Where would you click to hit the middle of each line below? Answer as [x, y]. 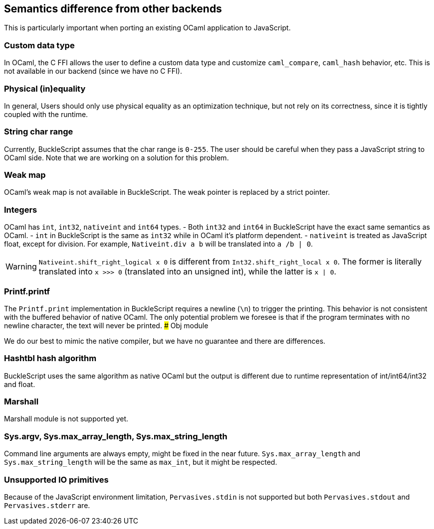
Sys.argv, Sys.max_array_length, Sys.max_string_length [116, 436]
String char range [39, 132]
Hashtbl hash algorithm [50, 358]
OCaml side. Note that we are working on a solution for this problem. [116, 157]
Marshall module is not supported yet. [66, 419]
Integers [21, 209]
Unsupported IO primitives [56, 479]
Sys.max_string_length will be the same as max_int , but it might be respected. [141, 462]
